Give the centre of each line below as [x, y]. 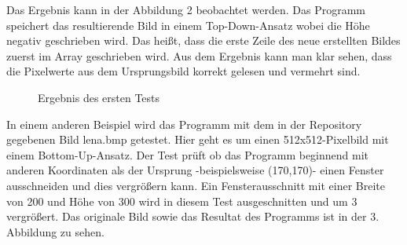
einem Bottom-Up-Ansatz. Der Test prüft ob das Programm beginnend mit [188, 154]
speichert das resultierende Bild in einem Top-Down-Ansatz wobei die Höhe [188, 25]
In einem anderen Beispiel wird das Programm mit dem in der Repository [184, 124]
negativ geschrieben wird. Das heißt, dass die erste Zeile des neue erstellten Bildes [203, 40]
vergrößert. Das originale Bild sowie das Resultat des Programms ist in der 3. [193, 216]
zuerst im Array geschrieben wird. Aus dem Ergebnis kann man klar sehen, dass [199, 55]
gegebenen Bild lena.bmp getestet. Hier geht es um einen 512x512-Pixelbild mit [198, 139]
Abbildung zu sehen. [55, 231]
